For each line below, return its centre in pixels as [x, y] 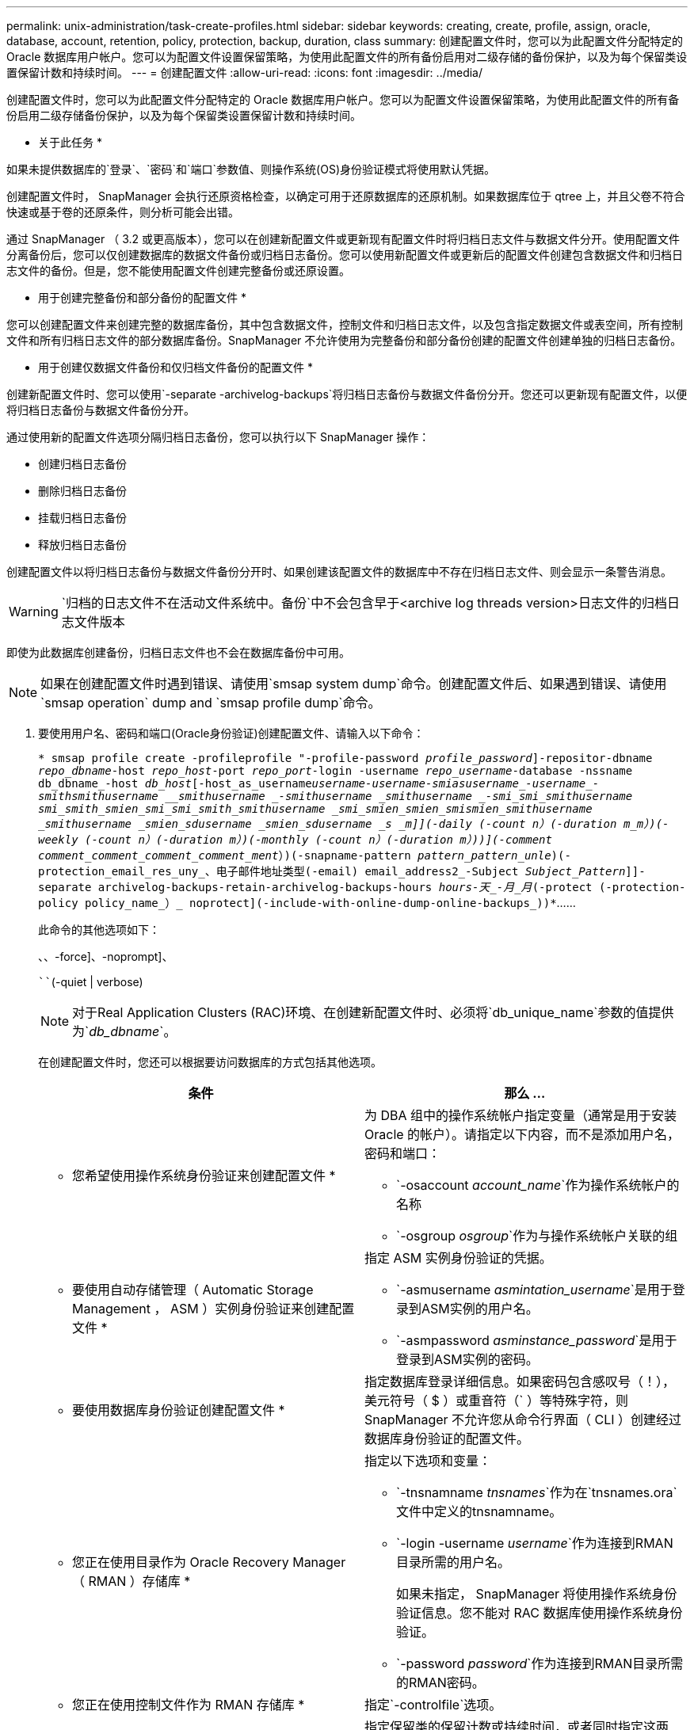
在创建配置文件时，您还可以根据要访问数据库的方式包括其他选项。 [210, 1062]
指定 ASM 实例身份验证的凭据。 [458, 1258]
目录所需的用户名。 [454, 1562]
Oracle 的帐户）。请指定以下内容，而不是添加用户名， [522, 1134]
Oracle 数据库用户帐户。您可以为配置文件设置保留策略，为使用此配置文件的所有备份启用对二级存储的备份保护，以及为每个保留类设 [347, 57]
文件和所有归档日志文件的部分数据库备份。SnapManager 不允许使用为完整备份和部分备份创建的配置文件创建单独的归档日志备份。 [344, 340]
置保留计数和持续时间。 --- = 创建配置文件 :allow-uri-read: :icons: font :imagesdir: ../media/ [245, 72]
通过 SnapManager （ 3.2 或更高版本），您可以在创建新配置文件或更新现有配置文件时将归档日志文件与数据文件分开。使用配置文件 [343, 239]
